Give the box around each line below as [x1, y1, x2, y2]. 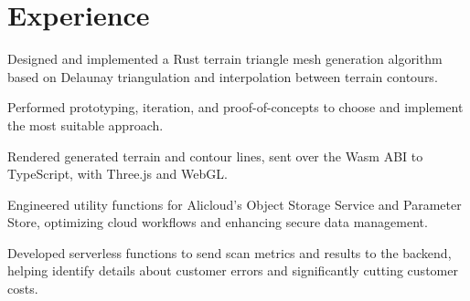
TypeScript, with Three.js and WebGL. [7, 164, 228, 183]
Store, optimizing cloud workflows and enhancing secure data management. [7, 213, 428, 232]
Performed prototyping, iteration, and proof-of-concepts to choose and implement [7, 98, 464, 117]
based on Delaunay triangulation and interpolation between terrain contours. [7, 67, 438, 86]
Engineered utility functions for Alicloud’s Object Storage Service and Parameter [7, 194, 462, 213]
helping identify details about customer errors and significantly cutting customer [7, 261, 458, 280]
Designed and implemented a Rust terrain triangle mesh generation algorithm [7, 49, 443, 68]
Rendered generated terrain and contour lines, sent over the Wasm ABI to [7, 146, 423, 165]
